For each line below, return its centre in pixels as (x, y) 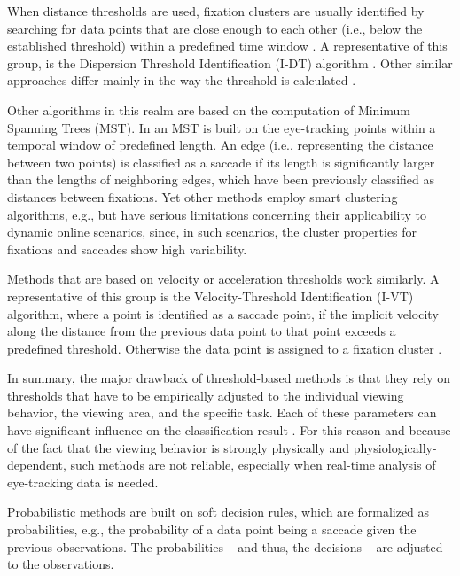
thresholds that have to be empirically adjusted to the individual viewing (206, 395)
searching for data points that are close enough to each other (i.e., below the (215, 28)
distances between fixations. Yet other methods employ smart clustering (203, 196)
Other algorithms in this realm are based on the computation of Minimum (209, 109)
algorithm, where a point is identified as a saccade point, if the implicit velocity (223, 313)
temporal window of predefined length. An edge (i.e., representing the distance (220, 145)
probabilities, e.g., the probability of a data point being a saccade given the (212, 529)
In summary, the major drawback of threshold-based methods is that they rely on (229, 378)
